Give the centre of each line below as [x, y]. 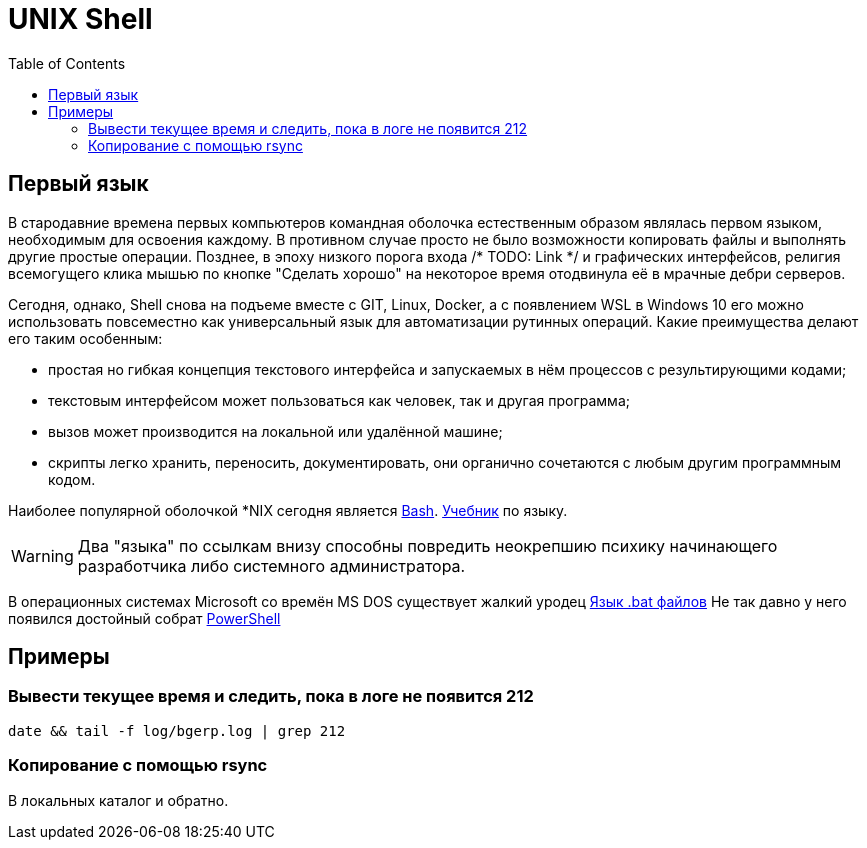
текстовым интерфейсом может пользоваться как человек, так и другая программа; [339, 400]
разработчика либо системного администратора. [271, 565]
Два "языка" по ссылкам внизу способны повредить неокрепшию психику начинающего [427, 545]
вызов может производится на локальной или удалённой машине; [275, 431]
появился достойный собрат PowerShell [144, 618]
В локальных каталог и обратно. [118, 800]
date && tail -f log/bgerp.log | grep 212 [177, 730]
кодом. [72, 479]
